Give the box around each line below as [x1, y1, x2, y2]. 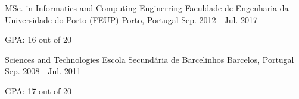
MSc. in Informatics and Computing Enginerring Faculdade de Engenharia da [5, 2, 289, 14]
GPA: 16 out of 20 [5, 33, 71, 46]
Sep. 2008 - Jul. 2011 [5, 65, 81, 77]
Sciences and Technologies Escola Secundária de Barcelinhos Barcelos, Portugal [5, 53, 294, 65]
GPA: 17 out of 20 [5, 84, 71, 97]
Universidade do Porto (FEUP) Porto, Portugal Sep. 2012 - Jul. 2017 [5, 13, 258, 25]
